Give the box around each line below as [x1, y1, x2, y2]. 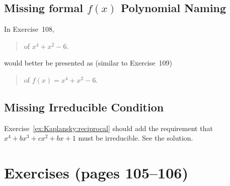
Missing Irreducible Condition [4, 99, 164, 114]
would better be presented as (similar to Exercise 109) [4, 57, 172, 68]
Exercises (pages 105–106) [4, 162, 188, 183]
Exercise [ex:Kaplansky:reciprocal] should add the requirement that [4, 122, 213, 133]
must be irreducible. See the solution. [78, 133, 193, 143]
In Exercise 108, [4, 24, 54, 34]
